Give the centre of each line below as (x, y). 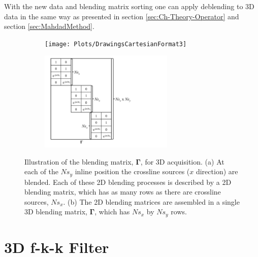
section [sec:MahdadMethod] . (49, 26)
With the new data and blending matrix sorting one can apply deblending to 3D (129, 6)
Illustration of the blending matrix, (79, 161)
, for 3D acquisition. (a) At (182, 161)
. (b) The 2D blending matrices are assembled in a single (151, 201)
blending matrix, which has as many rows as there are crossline (123, 192)
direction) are (217, 171)
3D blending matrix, (56, 212)
